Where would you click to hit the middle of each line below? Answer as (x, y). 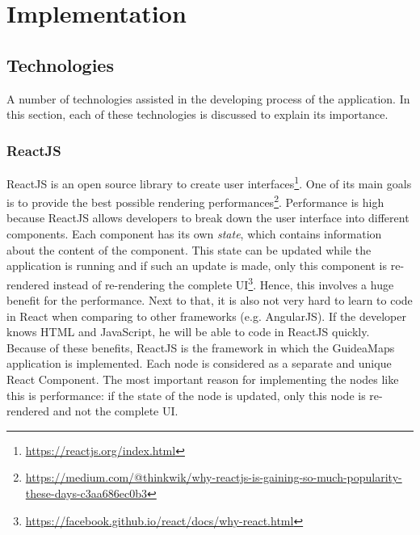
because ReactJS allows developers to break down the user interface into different (208, 218)
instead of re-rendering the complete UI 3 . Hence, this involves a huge (223, 283)
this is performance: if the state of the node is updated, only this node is (186, 395)
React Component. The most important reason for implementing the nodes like (203, 379)
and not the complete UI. (115, 411)
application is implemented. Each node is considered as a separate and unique (199, 363)
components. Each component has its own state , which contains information (194, 234)
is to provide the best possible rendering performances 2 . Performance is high (195, 201)
